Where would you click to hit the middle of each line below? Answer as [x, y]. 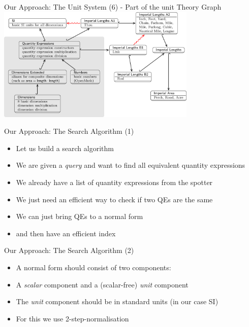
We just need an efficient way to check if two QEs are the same [114, 199]
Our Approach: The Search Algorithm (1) [69, 131]
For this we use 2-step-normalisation [72, 318]
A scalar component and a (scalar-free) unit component [102, 284]
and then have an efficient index [66, 233]
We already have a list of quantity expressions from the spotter [114, 182]
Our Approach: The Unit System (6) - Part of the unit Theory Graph [113, 7]
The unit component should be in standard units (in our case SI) [117, 301]
